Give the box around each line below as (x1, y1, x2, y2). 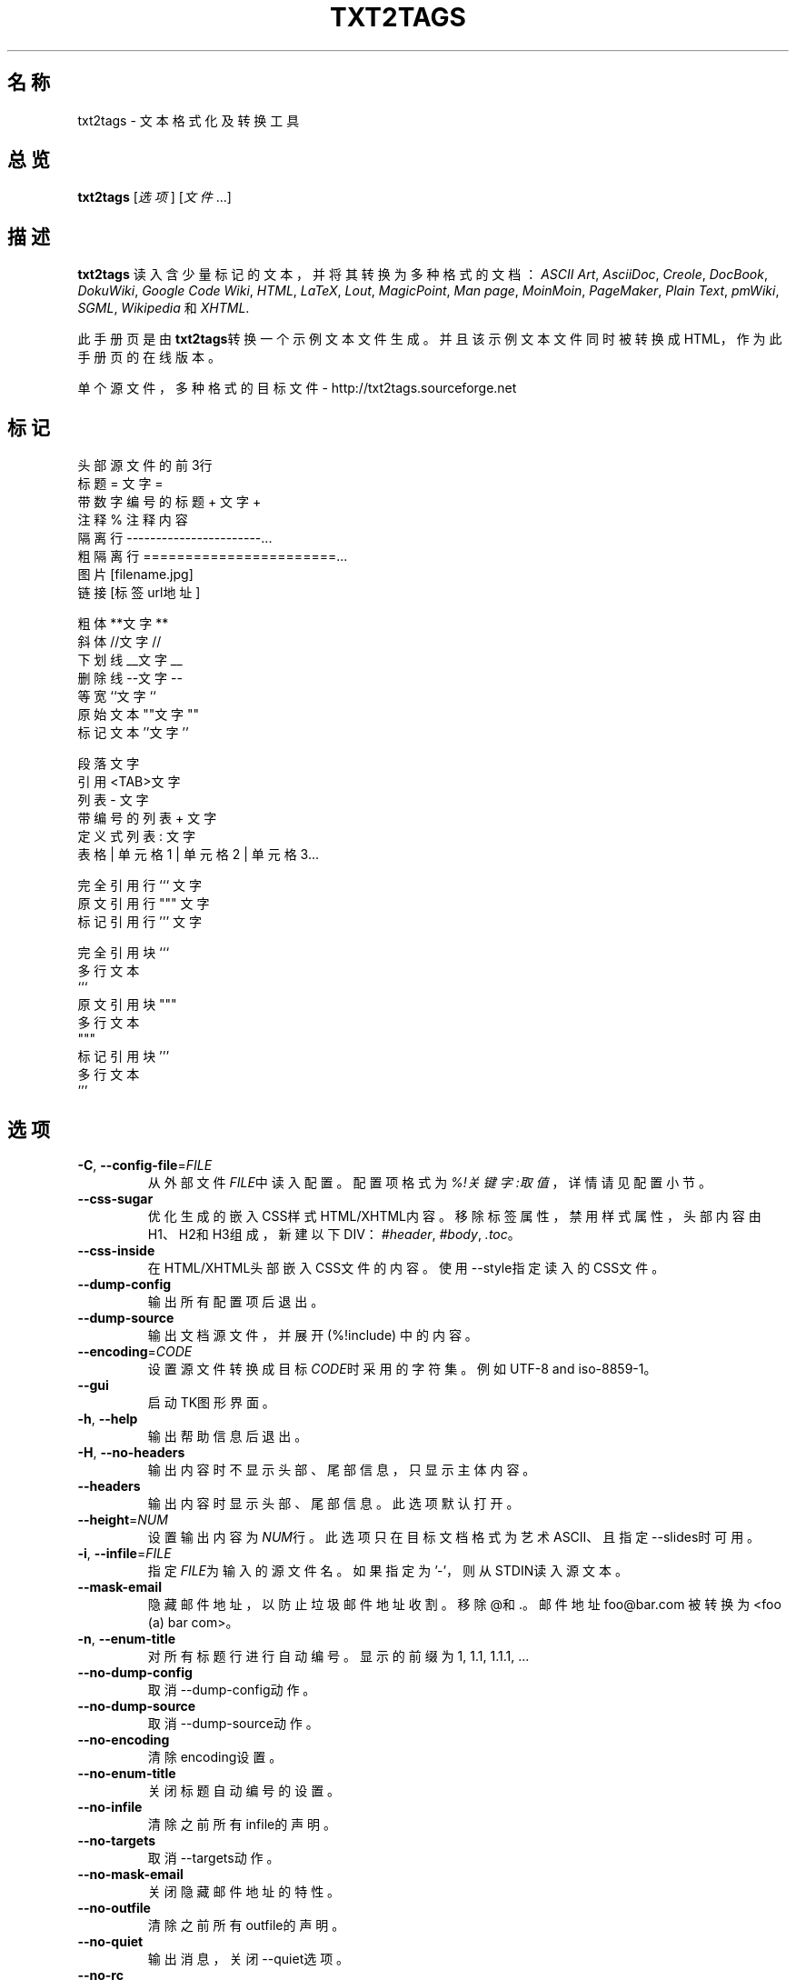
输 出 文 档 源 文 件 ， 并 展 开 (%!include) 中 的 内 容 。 (147, 1326, 478, 1343)
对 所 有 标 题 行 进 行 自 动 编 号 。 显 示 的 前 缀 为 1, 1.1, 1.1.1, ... (147, 1647, 530, 1664)
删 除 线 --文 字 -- (77, 670, 183, 686)
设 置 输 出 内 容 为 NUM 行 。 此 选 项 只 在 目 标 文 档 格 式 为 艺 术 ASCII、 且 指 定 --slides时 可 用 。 (147, 1528, 761, 1545)
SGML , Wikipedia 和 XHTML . (77, 300, 250, 316)
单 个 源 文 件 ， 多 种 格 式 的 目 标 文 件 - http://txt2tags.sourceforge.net (77, 380, 517, 396)
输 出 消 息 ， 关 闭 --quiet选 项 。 (147, 1950, 350, 1966)
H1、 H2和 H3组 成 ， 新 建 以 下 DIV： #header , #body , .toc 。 (147, 1225, 521, 1242)
